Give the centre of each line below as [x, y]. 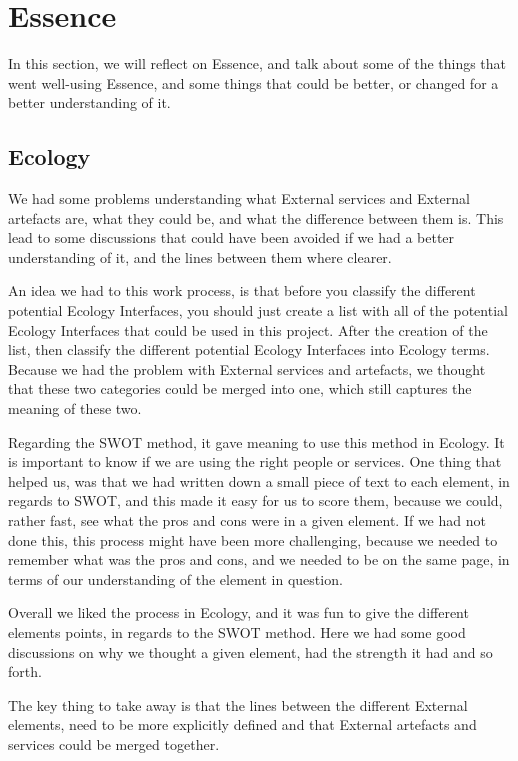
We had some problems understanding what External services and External [239, 198]
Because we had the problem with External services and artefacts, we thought [247, 368]
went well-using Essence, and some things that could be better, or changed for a [253, 82]
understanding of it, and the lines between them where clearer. [200, 256]
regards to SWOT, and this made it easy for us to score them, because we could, [255, 500]
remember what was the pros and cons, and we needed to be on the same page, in [259, 559]
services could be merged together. [114, 743]
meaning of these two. [75, 408]
